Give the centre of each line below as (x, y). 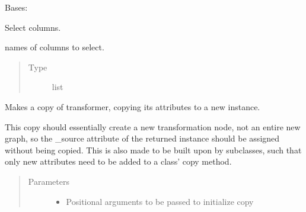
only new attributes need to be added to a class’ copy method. (118, 161)
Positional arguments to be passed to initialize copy (160, 201)
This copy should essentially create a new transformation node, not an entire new (153, 126)
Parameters (49, 181)
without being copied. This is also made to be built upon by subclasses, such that (153, 150)
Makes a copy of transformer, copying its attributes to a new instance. (133, 106)
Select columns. (33, 27)
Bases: (16, 7)
